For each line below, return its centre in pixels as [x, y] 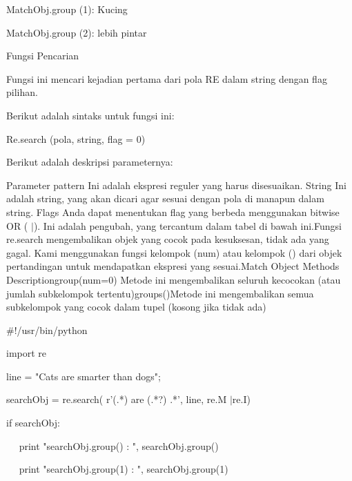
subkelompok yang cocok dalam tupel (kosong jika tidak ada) [136, 307]
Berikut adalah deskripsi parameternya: [90, 162]
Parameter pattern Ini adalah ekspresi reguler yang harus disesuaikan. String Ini [176, 185]
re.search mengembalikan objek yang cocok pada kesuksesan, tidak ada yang [168, 239]
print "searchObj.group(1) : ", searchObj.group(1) [124, 469]
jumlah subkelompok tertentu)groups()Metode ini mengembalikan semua [160, 293]
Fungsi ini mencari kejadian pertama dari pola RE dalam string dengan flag [167, 78]
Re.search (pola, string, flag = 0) [76, 138]
